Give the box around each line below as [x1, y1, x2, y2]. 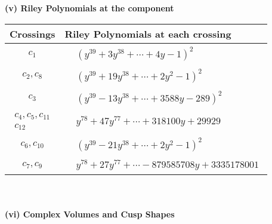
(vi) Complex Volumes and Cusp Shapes [5, 207, 175, 220]
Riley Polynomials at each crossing [64, 26, 231, 41]
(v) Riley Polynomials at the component [5, 2, 174, 14]
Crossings [10, 26, 55, 41]
